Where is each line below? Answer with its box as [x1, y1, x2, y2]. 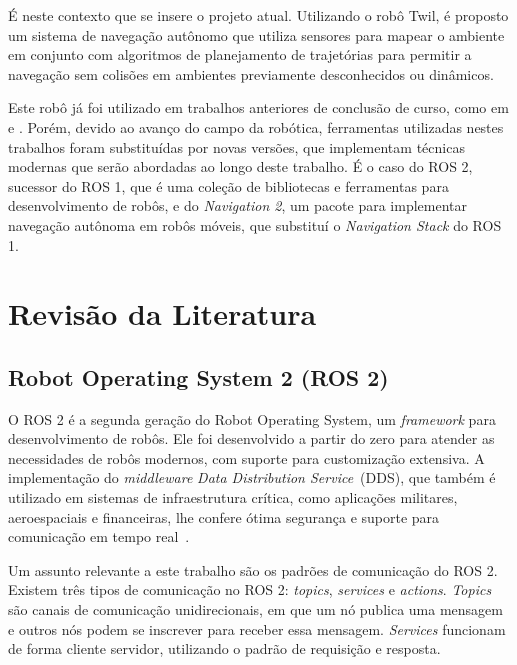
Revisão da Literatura [8, 293, 317, 334]
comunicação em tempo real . [8, 526, 190, 547]
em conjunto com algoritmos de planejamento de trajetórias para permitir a [8, 44, 472, 65]
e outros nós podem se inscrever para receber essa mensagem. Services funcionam [8, 618, 506, 639]
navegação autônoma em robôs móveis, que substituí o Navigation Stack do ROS [8, 214, 502, 235]
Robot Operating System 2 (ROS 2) [8, 361, 389, 392]
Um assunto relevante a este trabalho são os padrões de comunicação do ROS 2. [8, 559, 498, 580]
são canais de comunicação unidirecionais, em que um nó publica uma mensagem [8, 599, 503, 620]
